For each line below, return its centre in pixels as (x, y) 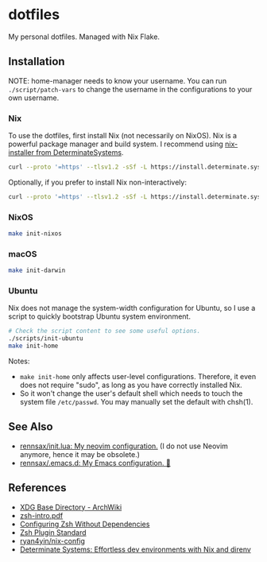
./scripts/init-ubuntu (46, 339)
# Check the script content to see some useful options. (104, 331)
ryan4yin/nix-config (52, 541)
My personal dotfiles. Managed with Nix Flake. (84, 37)
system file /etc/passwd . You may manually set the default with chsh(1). (136, 402)
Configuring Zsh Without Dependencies (85, 524)
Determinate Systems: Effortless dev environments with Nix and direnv (135, 549)
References (37, 488)
